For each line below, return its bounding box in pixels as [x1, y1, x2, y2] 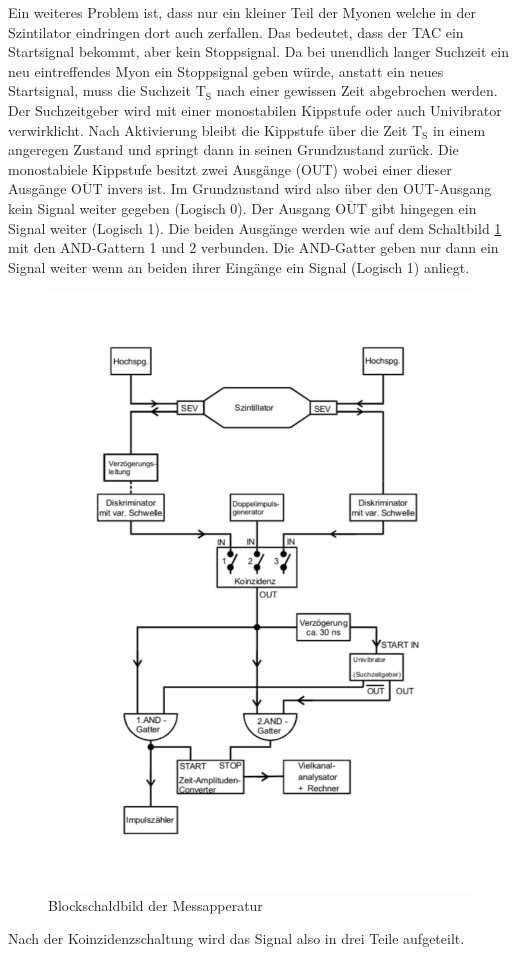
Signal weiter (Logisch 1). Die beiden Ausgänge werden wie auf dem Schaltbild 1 [8, 217, 502, 238]
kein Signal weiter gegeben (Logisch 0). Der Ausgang [8, 197, 331, 218]
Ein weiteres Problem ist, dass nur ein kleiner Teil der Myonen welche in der [8, 2, 476, 22]
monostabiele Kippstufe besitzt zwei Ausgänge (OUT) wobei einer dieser [8, 158, 452, 179]
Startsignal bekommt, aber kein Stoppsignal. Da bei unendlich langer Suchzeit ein [8, 41, 510, 62]
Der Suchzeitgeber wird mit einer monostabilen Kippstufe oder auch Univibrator [8, 99, 502, 120]
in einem [432, 119, 486, 140]
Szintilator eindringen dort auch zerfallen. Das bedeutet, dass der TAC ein [8, 21, 464, 42]
